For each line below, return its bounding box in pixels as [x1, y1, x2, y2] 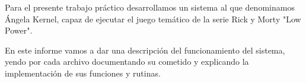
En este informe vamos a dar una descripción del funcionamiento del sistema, [5, 44, 285, 56]
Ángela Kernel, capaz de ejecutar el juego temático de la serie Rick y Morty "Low [5, 12, 301, 25]
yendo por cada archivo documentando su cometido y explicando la [5, 55, 249, 68]
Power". [5, 24, 33, 36]
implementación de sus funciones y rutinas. [5, 67, 161, 79]
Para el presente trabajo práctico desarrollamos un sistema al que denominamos [5, 1, 295, 13]
